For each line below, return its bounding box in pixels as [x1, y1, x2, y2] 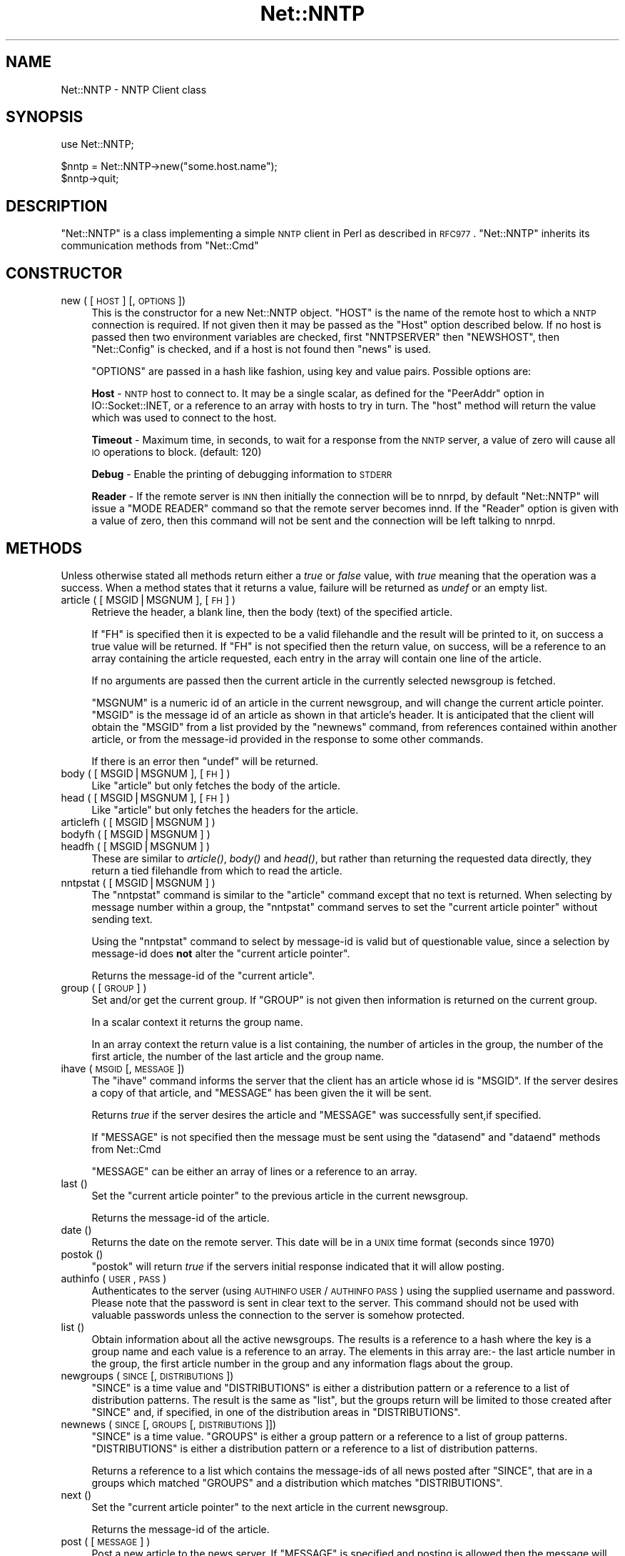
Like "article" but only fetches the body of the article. [91, 779, 341, 792]
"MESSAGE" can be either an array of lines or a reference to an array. [91, 1164, 417, 1177]
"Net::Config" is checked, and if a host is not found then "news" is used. [91, 343, 432, 356]
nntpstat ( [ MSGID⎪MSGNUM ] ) [61, 876, 215, 889]
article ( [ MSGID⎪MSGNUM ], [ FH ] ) [61, 593, 236, 606]
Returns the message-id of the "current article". [91, 969, 315, 982]
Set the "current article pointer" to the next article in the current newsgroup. [91, 1500, 449, 1513]
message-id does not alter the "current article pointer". [91, 947, 350, 959]
